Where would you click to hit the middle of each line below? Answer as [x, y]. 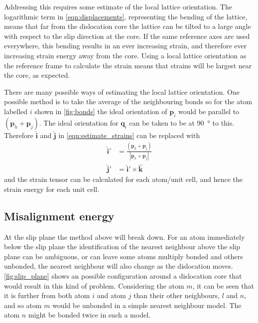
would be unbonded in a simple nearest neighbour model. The [147, 305]
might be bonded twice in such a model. [89, 315]
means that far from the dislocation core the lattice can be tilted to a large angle [128, 26]
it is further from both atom [47, 295]
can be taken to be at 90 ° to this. [182, 122]
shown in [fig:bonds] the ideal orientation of [101, 111]
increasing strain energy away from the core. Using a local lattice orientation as [125, 55]
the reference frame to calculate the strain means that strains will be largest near [128, 65]
